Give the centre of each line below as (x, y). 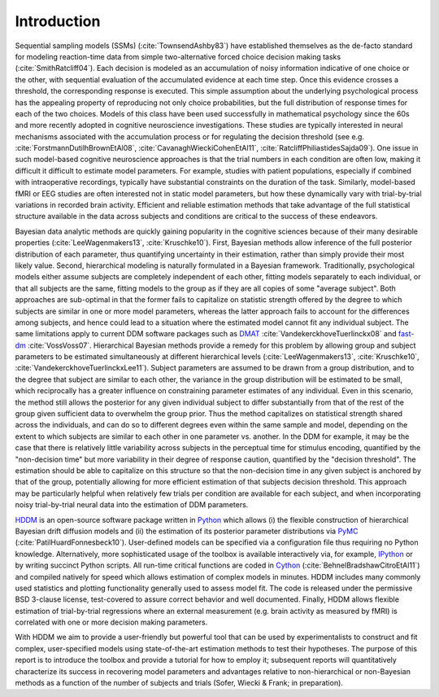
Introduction (58, 21)
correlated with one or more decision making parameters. (111, 622)
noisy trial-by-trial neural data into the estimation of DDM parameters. (132, 505)
